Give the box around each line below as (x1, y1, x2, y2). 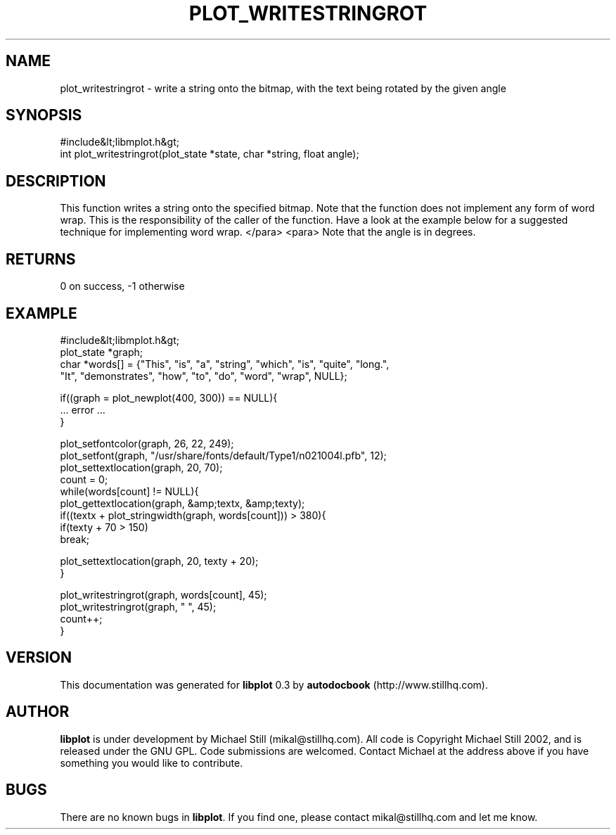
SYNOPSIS (6, 106, 82, 125)
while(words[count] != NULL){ (60, 485, 199, 497)
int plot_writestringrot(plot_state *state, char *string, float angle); (60, 148, 359, 160)
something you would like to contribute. (60, 756, 243, 769)
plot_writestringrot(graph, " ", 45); (60, 600, 217, 613)
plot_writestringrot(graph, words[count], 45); (60, 588, 267, 601)
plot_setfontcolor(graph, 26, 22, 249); (60, 437, 234, 450)
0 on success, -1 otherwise (60, 280, 185, 293)
